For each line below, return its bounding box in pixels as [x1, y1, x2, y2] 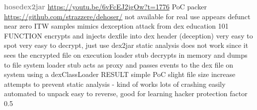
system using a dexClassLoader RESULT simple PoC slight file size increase [4, 69, 236, 79]
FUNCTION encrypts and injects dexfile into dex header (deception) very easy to [4, 30, 253, 40]
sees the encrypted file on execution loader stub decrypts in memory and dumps [4, 49, 248, 60]
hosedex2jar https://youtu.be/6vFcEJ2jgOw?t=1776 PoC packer [4, 1, 207, 11]
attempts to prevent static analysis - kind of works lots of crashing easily [4, 78, 226, 89]
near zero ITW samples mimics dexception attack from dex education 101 [4, 21, 229, 31]
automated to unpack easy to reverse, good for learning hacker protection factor [4, 88, 248, 99]
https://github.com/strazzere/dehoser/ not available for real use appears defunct [4, 11, 251, 21]
